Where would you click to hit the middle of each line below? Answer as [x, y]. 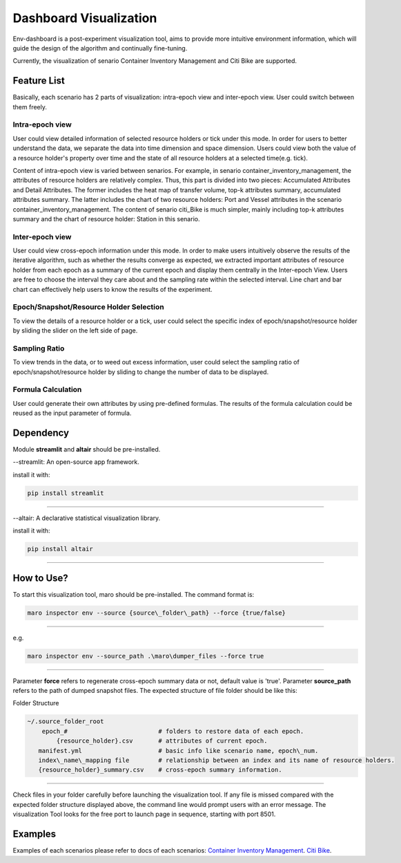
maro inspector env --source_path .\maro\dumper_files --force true [146, 656]
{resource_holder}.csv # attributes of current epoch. [162, 741]
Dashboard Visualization [85, 18]
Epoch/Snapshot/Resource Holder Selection [89, 307]
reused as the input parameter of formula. [72, 413]
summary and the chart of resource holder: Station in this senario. [106, 219]
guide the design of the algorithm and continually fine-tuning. [100, 48]
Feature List [39, 81]
